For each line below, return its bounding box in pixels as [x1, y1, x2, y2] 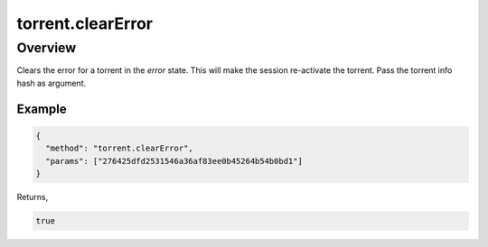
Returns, [16, 191, 49, 202]
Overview [16, 40, 77, 56]
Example [16, 101, 67, 116]
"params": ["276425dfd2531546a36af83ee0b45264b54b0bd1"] [45, 156, 303, 166]
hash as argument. [16, 78, 87, 88]
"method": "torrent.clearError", [45, 143, 193, 153]
